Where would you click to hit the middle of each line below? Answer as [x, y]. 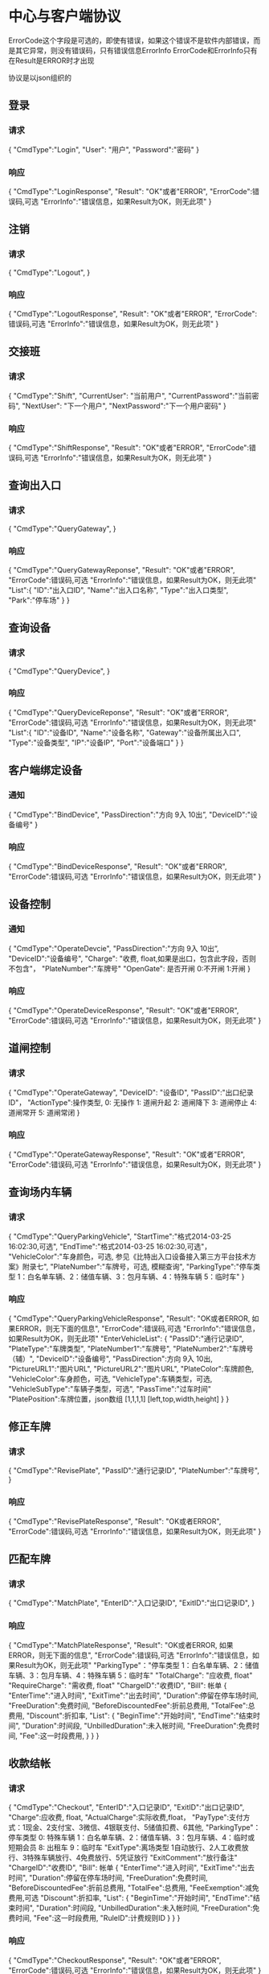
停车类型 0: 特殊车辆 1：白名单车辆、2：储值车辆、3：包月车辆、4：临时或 [132, 1838]
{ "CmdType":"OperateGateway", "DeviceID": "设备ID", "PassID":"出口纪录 [131, 1092]
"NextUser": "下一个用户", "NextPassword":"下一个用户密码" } [124, 406]
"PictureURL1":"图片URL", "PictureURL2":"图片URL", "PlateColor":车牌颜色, [131, 1368]
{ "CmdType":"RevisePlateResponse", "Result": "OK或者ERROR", [115, 1521]
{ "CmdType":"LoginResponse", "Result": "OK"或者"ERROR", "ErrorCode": [130, 191]
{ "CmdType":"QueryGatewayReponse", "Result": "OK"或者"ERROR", [122, 569]
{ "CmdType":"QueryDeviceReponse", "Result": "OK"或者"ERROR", [119, 712]
